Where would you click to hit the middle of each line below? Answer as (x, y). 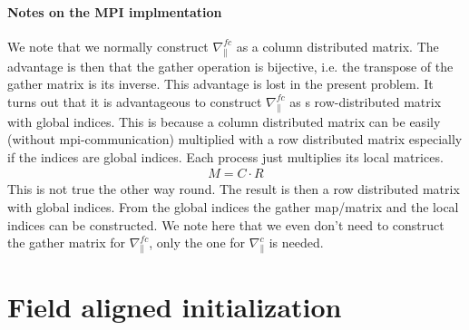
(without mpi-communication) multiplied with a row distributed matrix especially (235, 139)
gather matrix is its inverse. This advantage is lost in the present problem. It (220, 84)
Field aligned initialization (175, 307)
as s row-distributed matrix (366, 101)
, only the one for (197, 243)
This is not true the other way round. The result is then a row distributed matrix (234, 189)
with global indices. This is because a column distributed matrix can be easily (224, 121)
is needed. (296, 243)
